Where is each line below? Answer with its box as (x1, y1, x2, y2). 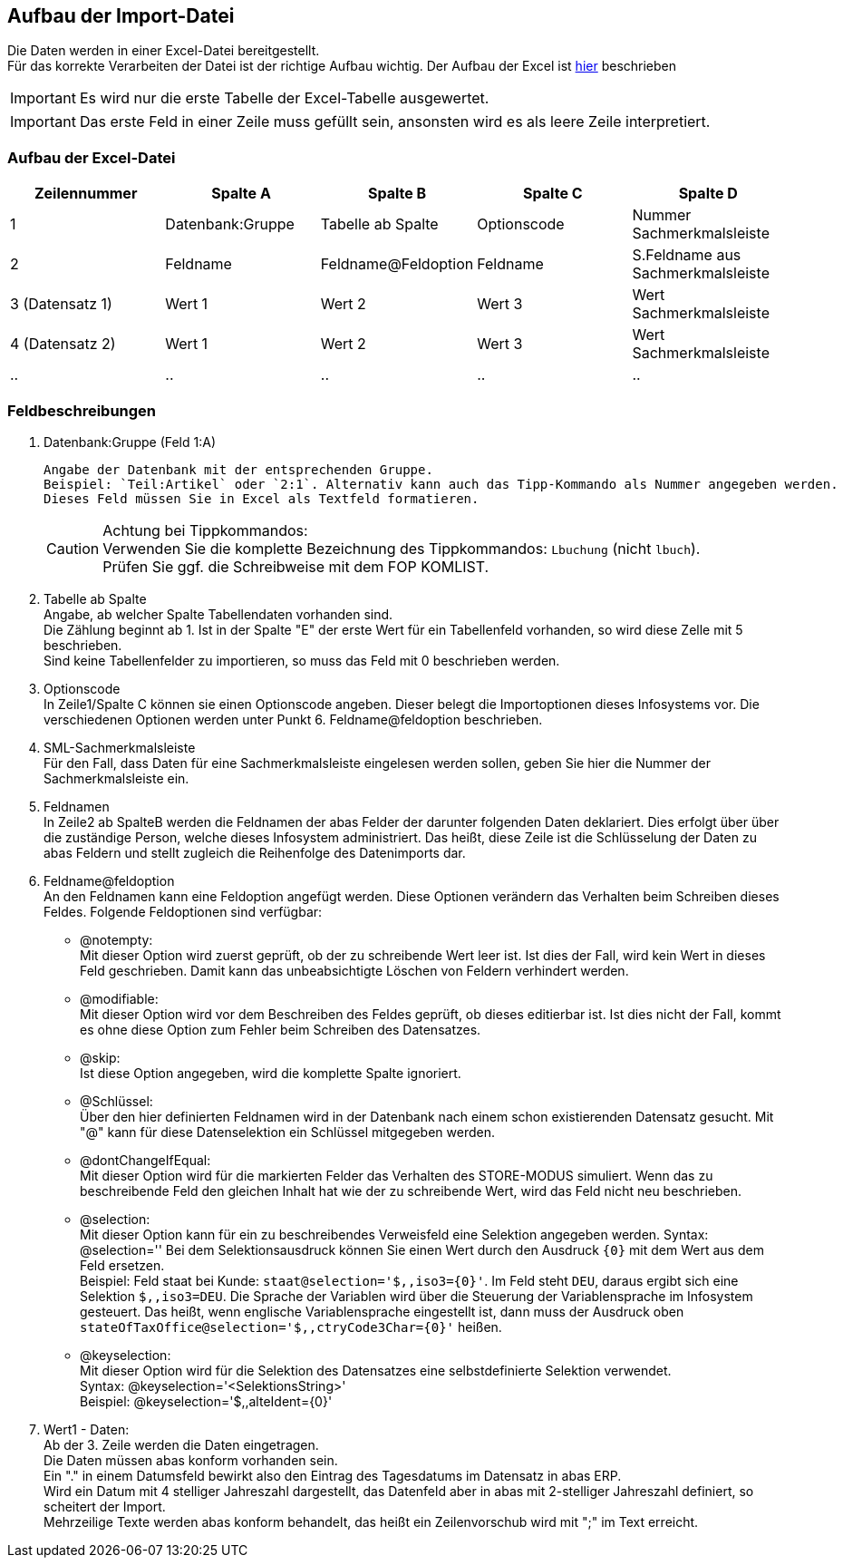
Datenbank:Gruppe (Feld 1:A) (44, 433, 217, 450)
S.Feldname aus (632, 246, 741, 265)
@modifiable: (80, 990, 159, 1006)
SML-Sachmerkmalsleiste (44, 739, 196, 755)
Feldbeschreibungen (7, 401, 157, 420)
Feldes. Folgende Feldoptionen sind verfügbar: (44, 903, 323, 919)
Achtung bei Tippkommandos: (102, 520, 308, 539)
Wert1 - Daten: (44, 1421, 130, 1437)
